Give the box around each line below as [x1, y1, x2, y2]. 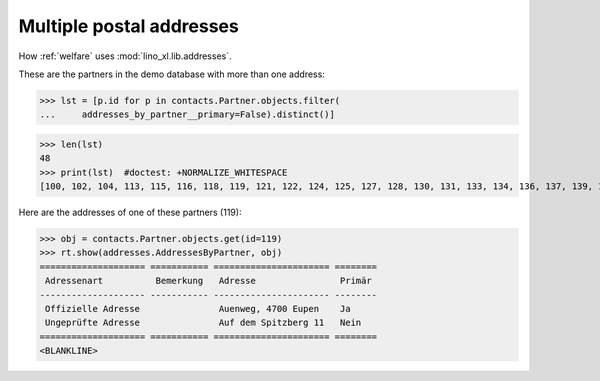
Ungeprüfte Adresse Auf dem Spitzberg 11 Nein [45, 317, 362, 329]
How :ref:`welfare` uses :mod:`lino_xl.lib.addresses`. [18, 50, 232, 62]
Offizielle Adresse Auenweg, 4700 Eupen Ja [45, 303, 351, 314]
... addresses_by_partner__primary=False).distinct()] [39, 109, 335, 120]
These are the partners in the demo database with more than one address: [18, 68, 325, 80]
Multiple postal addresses [18, 15, 239, 37]
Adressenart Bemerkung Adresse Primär [45, 275, 372, 287]
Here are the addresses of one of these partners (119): [18, 206, 242, 219]
